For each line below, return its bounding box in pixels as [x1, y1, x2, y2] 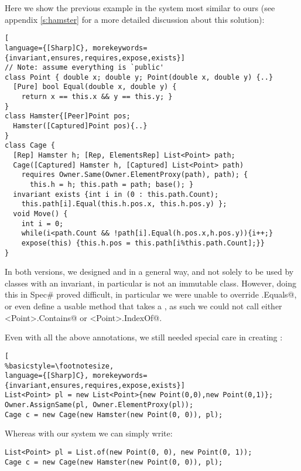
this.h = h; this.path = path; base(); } [29, 180, 194, 189]
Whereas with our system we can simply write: [5, 427, 173, 439]
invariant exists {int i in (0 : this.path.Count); [13, 190, 219, 199]
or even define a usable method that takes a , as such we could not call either [5, 300, 282, 312]
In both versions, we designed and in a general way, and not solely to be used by [5, 265, 294, 278]
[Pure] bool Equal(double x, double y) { [13, 83, 177, 91]
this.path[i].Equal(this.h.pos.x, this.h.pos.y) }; [21, 200, 227, 209]
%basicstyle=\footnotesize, [5, 361, 114, 370]
